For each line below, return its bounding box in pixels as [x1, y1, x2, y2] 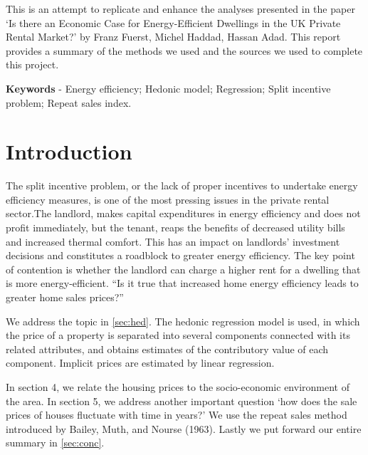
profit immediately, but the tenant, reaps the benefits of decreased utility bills [6, 220, 345, 235]
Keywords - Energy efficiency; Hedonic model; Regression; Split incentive [6, 80, 331, 95]
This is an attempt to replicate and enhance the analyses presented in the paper [6, 1, 355, 16]
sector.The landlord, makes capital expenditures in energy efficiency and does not [6, 206, 361, 221]
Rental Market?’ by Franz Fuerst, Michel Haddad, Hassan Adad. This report [6, 29, 341, 44]
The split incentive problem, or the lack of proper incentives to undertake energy [6, 178, 358, 193]
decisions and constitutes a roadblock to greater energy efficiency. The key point [6, 248, 355, 263]
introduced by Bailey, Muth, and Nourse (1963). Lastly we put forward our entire [6, 421, 362, 436]
